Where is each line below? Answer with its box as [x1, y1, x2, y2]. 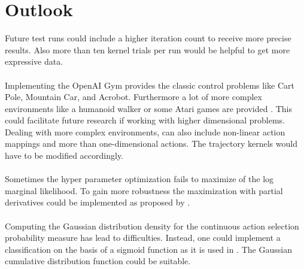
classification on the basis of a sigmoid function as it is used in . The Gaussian [5, 243, 292, 255]
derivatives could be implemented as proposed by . [5, 196, 190, 208]
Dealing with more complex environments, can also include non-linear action [5, 125, 285, 138]
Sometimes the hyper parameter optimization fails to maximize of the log [5, 173, 274, 185]
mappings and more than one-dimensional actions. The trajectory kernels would [5, 137, 297, 150]
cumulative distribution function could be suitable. [5, 255, 191, 267]
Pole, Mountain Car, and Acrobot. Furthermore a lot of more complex [5, 90, 262, 103]
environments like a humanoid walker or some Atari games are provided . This [5, 102, 293, 114]
